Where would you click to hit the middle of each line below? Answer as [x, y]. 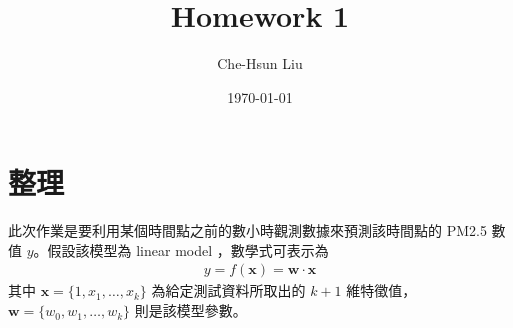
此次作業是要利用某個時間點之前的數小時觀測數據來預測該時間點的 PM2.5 [247, 230]
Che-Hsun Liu [260, 63]
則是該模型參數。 [190, 310]
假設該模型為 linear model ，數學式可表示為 [188, 249]
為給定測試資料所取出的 [228, 290]
